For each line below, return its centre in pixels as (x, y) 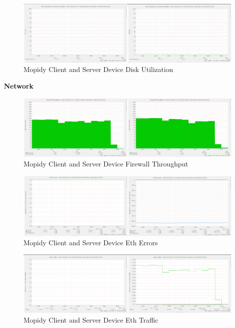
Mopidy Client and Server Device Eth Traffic (91, 319)
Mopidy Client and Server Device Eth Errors (91, 243)
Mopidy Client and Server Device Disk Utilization (98, 69)
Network (19, 85)
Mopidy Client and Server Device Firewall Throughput (106, 163)
